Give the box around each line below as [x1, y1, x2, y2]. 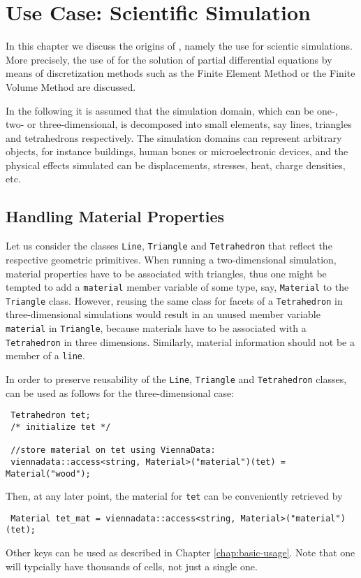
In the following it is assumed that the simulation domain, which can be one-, [6, 103, 338, 117]
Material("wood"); [6, 468, 91, 479]
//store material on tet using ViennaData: [10, 445, 216, 456]
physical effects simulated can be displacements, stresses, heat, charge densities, [6, 157, 346, 172]
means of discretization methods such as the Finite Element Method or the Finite [6, 66, 355, 80]
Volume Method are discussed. [6, 79, 136, 94]
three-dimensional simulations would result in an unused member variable [6, 307, 321, 321]
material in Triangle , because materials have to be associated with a [6, 321, 307, 335]
